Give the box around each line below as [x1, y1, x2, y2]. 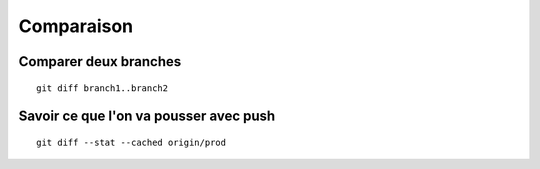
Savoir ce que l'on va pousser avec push [18, 108, 276, 125]
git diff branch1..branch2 [36, 82, 169, 94]
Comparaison [18, 15, 134, 37]
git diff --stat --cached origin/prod [36, 136, 227, 148]
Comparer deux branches [18, 53, 182, 70]
